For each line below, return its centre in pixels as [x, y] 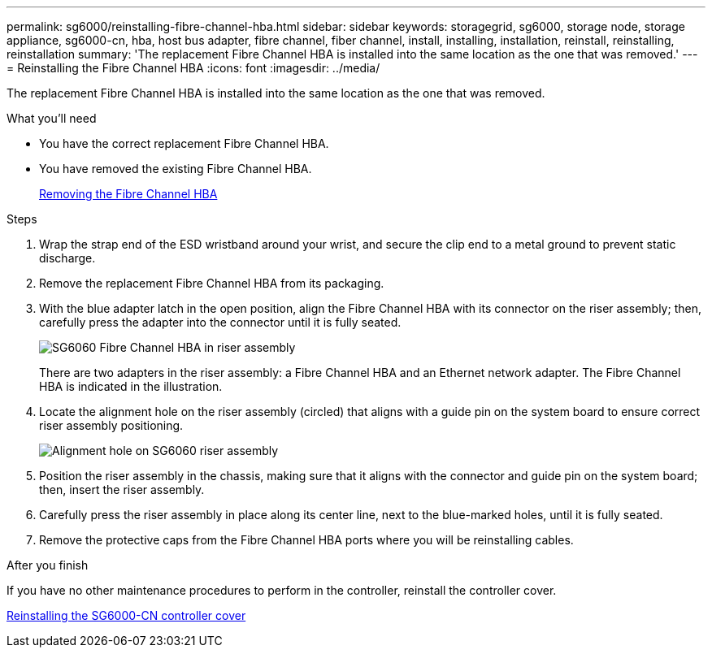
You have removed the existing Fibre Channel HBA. [176, 169]
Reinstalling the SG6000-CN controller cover [126, 615]
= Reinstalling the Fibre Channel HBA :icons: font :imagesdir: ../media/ [193, 68]
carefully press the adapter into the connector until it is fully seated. [220, 322]
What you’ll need [52, 118]
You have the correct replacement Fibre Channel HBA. [184, 143]
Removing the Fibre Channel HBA [128, 194]
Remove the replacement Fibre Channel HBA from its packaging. [212, 283]
